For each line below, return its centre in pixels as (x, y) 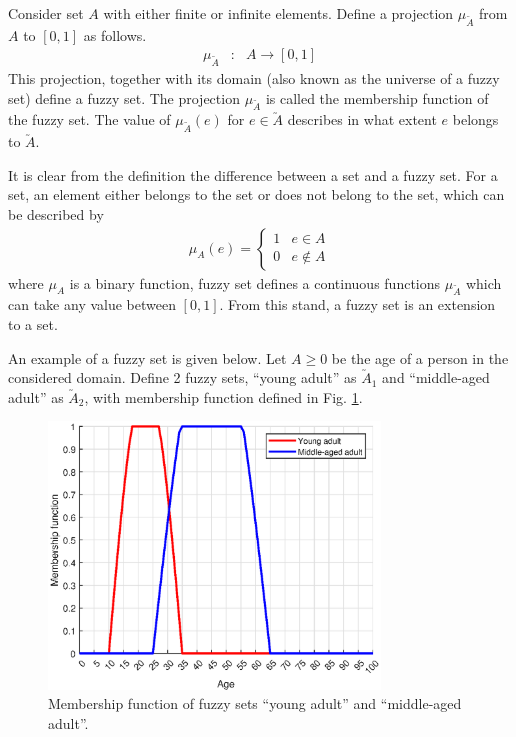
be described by (56, 214)
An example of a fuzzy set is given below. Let (147, 357)
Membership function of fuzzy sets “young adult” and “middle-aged (255, 703)
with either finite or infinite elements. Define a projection (278, 13)
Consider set (46, 13)
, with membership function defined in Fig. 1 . (223, 396)
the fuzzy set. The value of (89, 119)
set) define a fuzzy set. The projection (124, 97)
